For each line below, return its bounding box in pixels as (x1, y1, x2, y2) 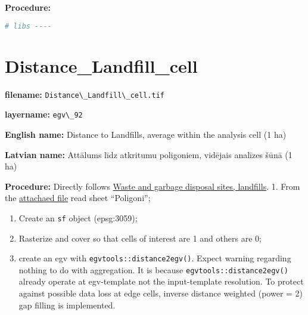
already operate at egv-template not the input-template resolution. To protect (18, 275, 304, 288)
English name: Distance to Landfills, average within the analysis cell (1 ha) (5, 128, 287, 140)
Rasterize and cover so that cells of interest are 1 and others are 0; (18, 231, 262, 244)
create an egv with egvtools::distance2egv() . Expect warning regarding (18, 252, 291, 264)
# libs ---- (5, 21, 52, 30)
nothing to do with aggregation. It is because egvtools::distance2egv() (18, 263, 288, 276)
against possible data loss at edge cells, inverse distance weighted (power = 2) (18, 287, 303, 299)
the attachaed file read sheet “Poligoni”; (5, 192, 151, 204)
